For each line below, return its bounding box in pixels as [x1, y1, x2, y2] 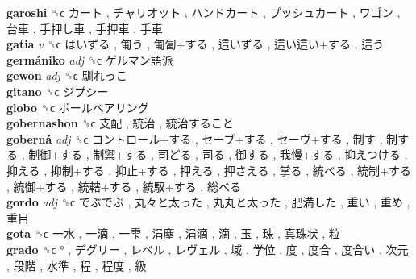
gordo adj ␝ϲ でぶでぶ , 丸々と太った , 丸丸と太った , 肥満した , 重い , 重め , [6, 194, 410, 210]
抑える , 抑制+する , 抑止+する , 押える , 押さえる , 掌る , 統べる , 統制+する [6, 161, 411, 178]
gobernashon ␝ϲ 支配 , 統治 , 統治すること [6, 115, 234, 131]
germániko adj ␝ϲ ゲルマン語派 [6, 51, 173, 68]
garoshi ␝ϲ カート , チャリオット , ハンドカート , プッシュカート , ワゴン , [6, 4, 401, 20]
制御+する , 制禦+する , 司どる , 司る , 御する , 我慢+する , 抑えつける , [28, 146, 408, 163]
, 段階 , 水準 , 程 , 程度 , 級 [6, 256, 147, 273]
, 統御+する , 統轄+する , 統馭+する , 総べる [6, 177, 241, 194]
